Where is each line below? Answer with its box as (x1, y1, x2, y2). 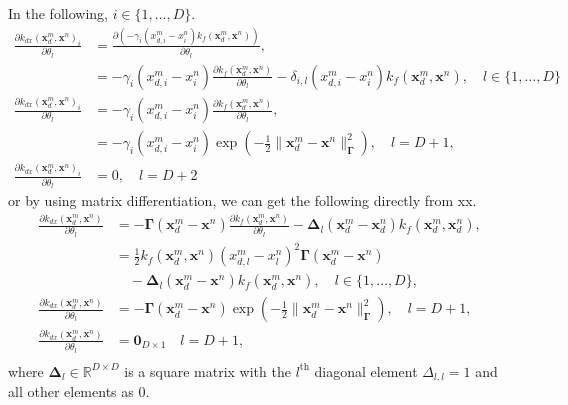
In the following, (8, 3, 108, 23)
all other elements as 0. (8, 381, 150, 402)
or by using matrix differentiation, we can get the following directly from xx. (8, 190, 477, 211)
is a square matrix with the (124, 360, 291, 381)
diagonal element (314, 360, 418, 381)
